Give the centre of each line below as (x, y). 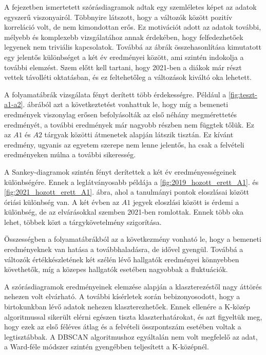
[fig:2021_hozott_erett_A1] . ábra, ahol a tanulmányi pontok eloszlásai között (127, 192)
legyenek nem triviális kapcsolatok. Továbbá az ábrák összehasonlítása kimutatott (133, 47)
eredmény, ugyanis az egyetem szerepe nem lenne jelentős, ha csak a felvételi (124, 144)
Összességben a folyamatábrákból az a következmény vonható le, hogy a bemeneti (133, 239)
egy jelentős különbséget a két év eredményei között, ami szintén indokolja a (124, 57)
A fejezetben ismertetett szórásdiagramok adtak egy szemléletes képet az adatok (130, 7)
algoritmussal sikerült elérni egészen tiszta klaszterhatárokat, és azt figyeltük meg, (133, 316)
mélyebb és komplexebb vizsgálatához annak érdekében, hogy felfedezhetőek (124, 37)
